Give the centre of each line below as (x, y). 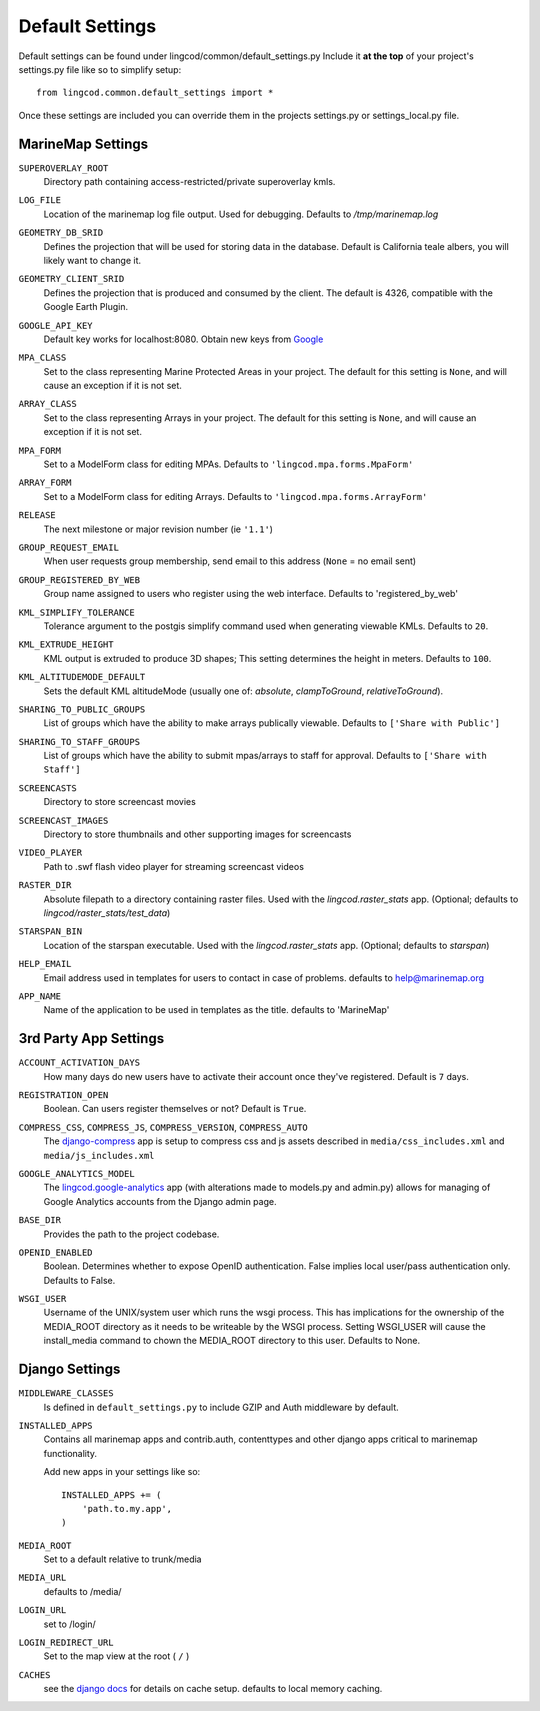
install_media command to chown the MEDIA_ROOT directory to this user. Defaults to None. (231, 1341)
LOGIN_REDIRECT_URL (66, 1643)
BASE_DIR (40, 1220)
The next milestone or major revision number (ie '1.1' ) (158, 529)
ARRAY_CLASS (47, 404)
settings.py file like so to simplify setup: (100, 69)
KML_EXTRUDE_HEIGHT (66, 644)
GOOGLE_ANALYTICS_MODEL (76, 1173)
